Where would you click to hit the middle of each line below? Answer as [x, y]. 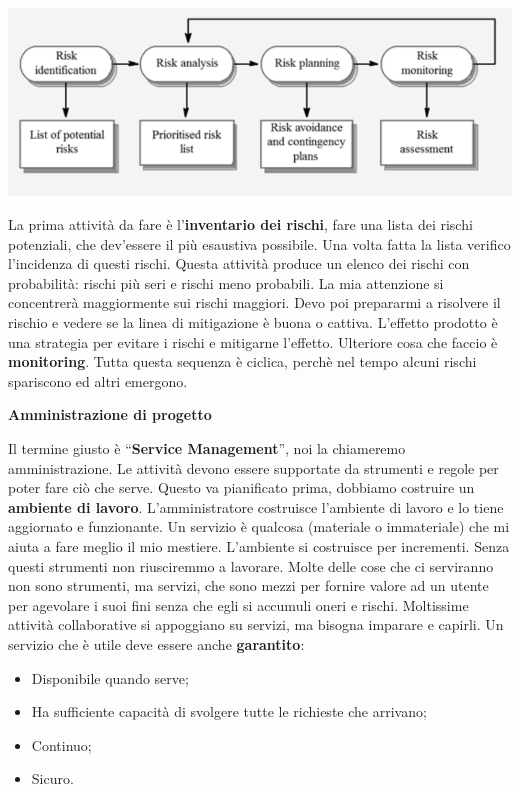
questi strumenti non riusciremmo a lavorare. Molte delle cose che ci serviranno [251, 565]
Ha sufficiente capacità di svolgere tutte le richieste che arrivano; [229, 711]
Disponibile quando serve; [110, 677]
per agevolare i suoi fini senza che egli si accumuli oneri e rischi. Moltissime [238, 604]
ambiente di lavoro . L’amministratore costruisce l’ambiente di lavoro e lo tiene [256, 506]
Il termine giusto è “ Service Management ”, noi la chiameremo [207, 448]
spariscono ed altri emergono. [98, 380]
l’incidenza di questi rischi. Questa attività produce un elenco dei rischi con [239, 263]
